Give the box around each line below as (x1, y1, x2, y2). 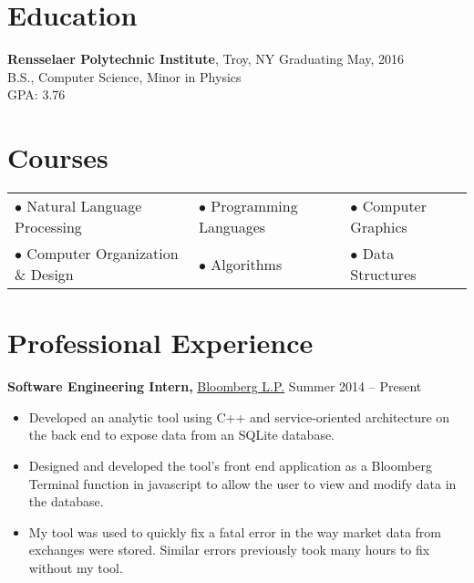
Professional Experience (7, 324, 314, 361)
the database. (28, 492, 104, 511)
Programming (211, 195, 298, 217)
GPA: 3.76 (7, 85, 66, 104)
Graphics (350, 216, 407, 238)
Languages (198, 216, 266, 238)
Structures (350, 264, 417, 286)
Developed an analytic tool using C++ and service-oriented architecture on (28, 407, 450, 426)
